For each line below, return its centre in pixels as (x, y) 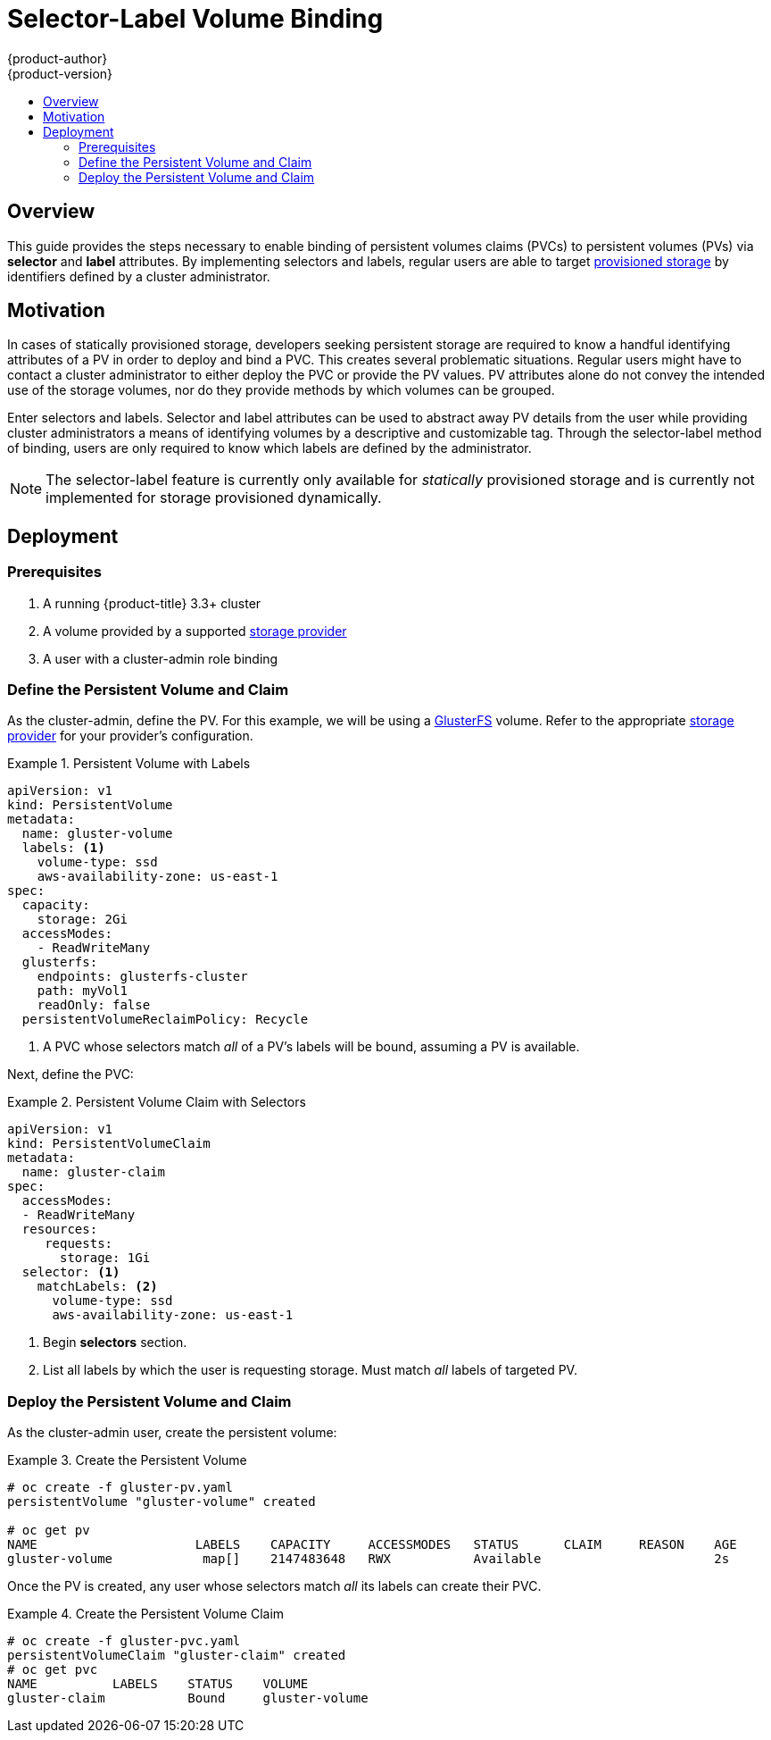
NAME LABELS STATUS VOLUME (158, 1684)
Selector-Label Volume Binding (195, 19)
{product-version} (60, 73)
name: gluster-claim (94, 1172)
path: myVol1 (82, 991)
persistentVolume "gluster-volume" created (162, 1502)
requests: (79, 1244)
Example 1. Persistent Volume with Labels (129, 764)
